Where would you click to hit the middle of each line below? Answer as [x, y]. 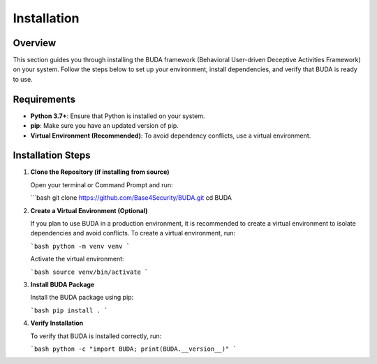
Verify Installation [57, 323]
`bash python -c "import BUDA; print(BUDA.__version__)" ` [134, 349]
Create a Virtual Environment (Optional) [89, 210]
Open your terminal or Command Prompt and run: [102, 184]
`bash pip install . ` [69, 310]
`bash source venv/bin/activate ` [89, 272]
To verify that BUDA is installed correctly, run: [96, 336]
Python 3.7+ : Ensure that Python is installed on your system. [118, 116]
